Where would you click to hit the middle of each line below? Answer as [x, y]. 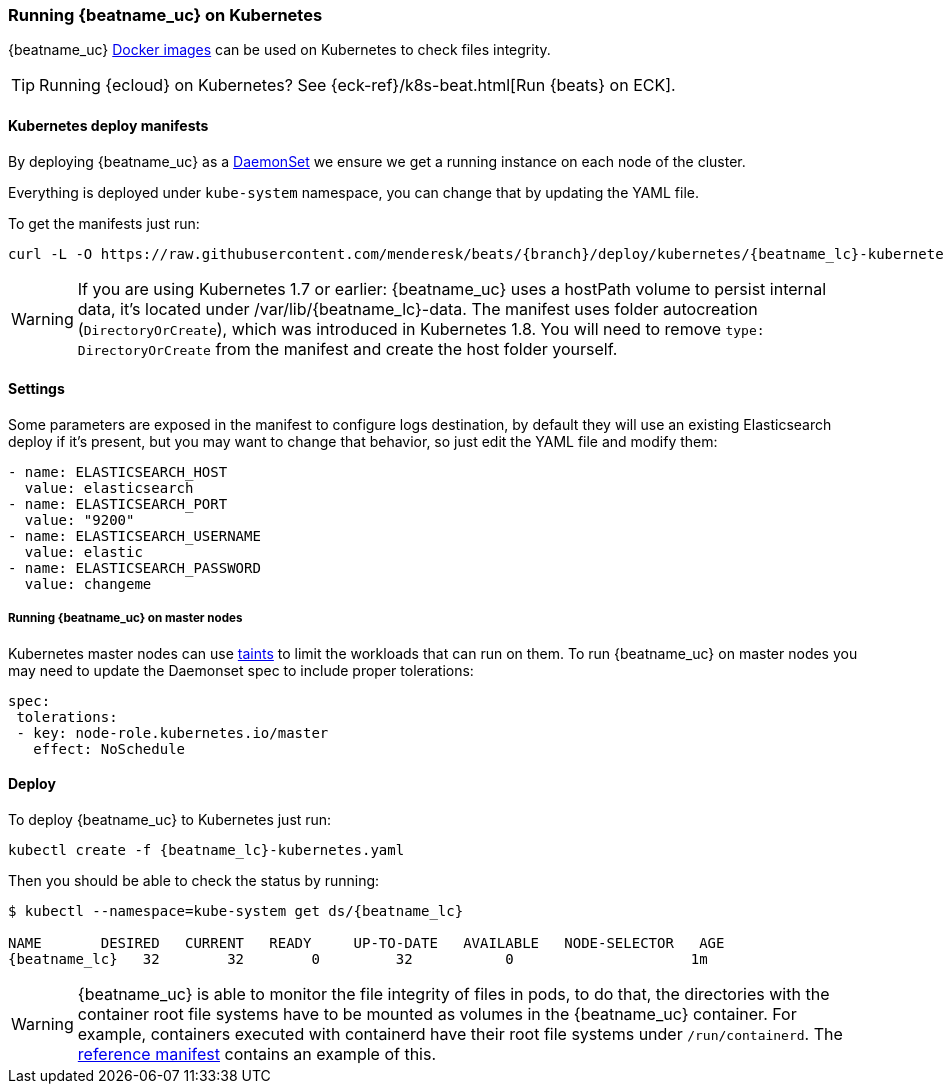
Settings [36, 389]
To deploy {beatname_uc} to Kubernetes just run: [170, 819]
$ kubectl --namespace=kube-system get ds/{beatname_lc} [236, 910]
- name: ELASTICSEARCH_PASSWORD [134, 567]
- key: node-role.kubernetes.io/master [172, 732]
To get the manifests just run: [104, 223]
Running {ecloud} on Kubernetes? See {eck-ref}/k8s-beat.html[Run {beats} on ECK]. [357, 85]
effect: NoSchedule [109, 748]
